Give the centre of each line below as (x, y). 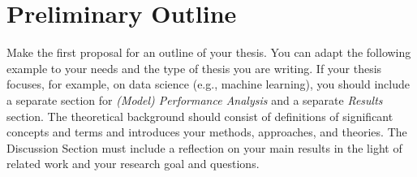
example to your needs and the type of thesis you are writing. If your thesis (194, 68)
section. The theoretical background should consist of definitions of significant (200, 116)
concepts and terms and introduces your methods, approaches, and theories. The (207, 132)
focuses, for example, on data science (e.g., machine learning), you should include (208, 84)
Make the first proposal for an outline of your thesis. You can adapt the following (209, 52)
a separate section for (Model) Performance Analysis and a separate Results (195, 99)
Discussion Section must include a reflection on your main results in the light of (204, 147)
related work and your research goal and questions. (133, 164)
